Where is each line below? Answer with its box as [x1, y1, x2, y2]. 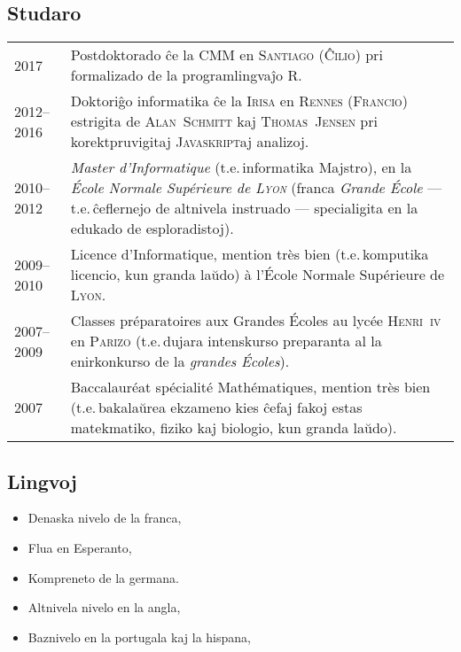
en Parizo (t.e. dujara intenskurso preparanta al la [70, 330, 382, 352]
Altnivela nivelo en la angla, [27, 598, 181, 617]
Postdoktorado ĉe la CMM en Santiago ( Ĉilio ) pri [70, 44, 383, 66]
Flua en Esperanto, [27, 539, 132, 556]
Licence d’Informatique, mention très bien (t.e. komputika [70, 244, 429, 265]
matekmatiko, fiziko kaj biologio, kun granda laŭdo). [70, 417, 397, 439]
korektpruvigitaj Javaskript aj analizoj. [70, 131, 309, 152]
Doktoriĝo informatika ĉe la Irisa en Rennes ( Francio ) [70, 90, 408, 112]
